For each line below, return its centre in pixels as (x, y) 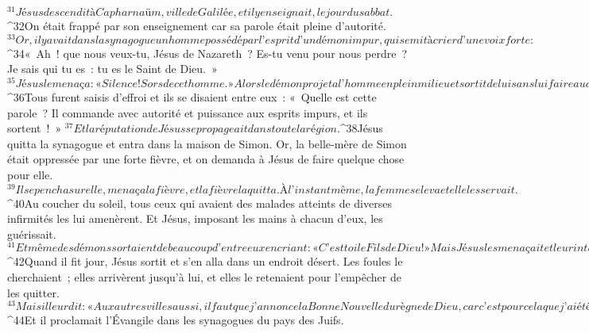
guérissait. (32, 233)
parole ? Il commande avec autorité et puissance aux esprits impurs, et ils (188, 112)
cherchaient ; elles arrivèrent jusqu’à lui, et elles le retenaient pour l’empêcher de (204, 277)
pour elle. (30, 174)
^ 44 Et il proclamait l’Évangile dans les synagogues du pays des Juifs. (176, 320)
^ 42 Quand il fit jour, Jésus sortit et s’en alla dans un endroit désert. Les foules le (205, 261)
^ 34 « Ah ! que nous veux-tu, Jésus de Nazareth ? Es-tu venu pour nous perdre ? (207, 53)
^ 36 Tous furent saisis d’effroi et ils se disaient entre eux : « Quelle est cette (192, 97)
